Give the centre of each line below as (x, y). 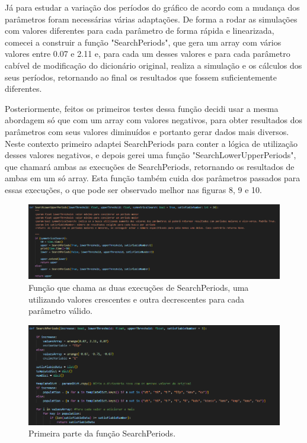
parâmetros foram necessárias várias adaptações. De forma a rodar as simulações (151, 19)
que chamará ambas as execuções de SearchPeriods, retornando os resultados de (150, 166)
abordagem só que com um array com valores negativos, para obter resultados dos (153, 120)
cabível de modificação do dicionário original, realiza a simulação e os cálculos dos (153, 65)
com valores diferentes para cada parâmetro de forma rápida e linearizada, (140, 31)
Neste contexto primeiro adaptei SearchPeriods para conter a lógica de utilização (151, 143)
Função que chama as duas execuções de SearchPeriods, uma (139, 287)
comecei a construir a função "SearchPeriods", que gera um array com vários (143, 42)
